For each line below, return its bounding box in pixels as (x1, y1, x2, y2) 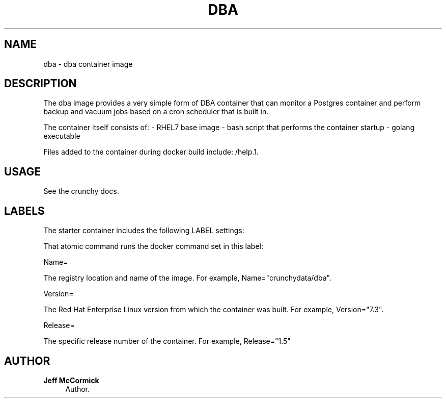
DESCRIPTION (4, 77, 77, 90)
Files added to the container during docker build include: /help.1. (43, 147, 259, 157)
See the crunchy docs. (43, 187, 119, 196)
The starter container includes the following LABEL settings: (43, 226, 244, 235)
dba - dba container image (43, 59, 133, 68)
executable (43, 132, 80, 141)
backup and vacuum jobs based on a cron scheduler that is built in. (43, 107, 269, 116)
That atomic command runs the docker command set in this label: (43, 242, 263, 251)
